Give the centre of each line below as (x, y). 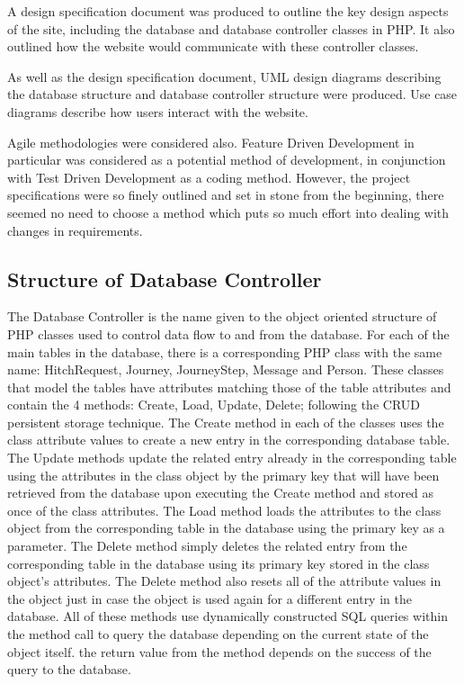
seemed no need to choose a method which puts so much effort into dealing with (228, 212)
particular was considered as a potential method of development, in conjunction (227, 160)
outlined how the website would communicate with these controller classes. (213, 46)
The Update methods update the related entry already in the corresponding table (232, 458)
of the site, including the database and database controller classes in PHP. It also (231, 28)
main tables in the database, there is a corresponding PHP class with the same (225, 351)
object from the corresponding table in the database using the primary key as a (226, 528)
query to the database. (69, 669)
